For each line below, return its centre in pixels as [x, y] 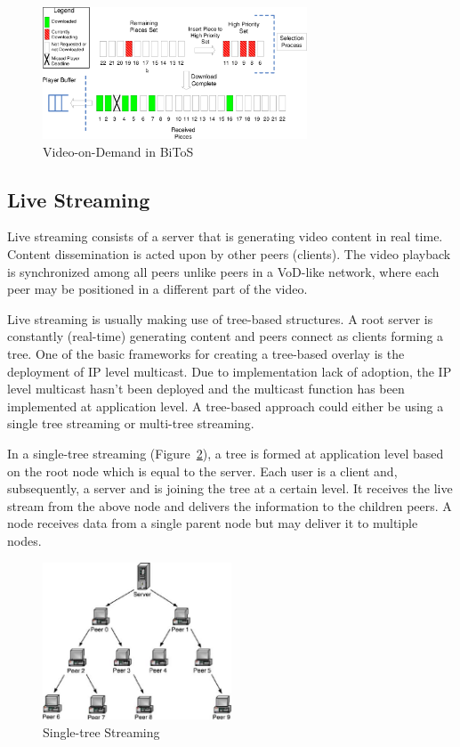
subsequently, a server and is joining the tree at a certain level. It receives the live [230, 488]
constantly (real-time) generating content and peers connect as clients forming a [226, 336]
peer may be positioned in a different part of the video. [157, 289]
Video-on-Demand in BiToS [118, 151]
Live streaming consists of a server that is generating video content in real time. [225, 236]
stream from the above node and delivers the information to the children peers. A [230, 505]
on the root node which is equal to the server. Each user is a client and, [202, 471]
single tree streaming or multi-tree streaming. [131, 423]
